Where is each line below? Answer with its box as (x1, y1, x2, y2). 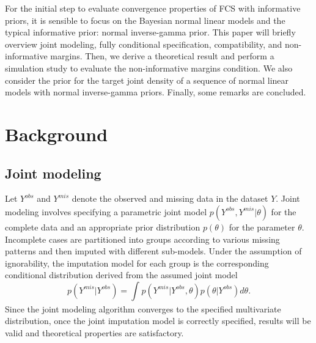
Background (5, 121, 108, 146)
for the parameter (229, 220, 295, 233)
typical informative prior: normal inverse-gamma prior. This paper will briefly (5, 26, 296, 39)
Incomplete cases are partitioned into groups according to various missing (5, 232, 280, 245)
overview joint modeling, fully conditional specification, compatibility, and (5, 37, 282, 50)
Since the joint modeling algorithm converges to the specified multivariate (5, 302, 281, 315)
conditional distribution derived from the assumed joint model (5, 268, 238, 281)
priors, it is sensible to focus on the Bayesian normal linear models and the (5, 13, 285, 26)
